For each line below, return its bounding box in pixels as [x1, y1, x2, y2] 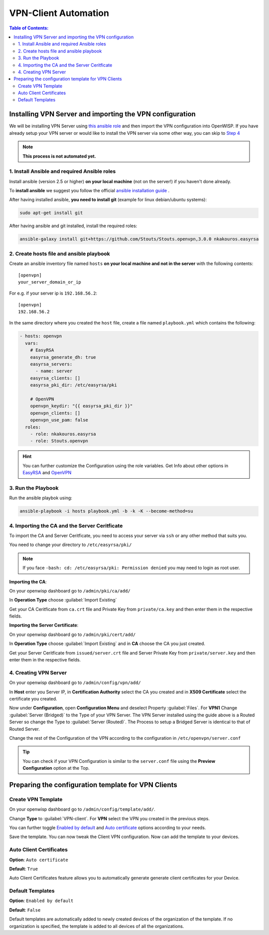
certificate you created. [9, 695, 57, 701]
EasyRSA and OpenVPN [22, 470, 72, 476]
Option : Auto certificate [9, 857, 68, 863]
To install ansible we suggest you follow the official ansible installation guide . [9, 188, 170, 194]
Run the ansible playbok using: [9, 495, 72, 501]
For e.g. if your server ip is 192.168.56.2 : [9, 290, 97, 297]
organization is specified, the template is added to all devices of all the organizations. [9, 923, 184, 929]
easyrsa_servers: [30, 361, 73, 367]
